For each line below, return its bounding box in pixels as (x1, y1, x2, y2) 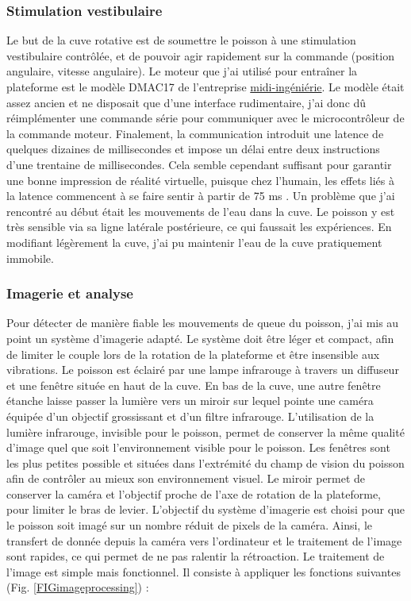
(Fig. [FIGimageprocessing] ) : (6, 579, 149, 595)
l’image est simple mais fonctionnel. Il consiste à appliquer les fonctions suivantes (6, 563, 401, 580)
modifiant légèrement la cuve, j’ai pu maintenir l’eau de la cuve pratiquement (6, 233, 382, 250)
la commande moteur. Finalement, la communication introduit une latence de (6, 125, 384, 141)
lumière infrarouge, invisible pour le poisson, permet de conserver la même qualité (6, 423, 405, 440)
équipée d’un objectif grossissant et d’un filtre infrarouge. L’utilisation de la (6, 407, 375, 424)
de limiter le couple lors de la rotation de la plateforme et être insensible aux (6, 345, 380, 362)
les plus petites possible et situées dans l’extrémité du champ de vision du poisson (6, 454, 405, 471)
